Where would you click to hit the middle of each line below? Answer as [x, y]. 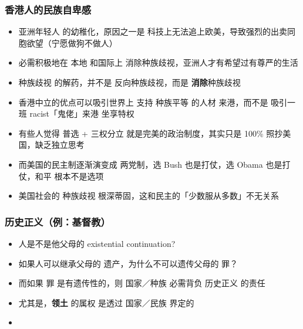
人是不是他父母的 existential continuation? [97, 243]
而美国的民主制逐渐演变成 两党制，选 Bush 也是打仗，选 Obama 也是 [150, 164]
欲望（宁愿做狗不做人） [72, 43]
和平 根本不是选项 [69, 176]
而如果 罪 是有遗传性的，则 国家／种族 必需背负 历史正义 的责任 [142, 283]
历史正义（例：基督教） [58, 221]
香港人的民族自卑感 [48, 9]
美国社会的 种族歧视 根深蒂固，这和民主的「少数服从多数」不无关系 [149, 196]
